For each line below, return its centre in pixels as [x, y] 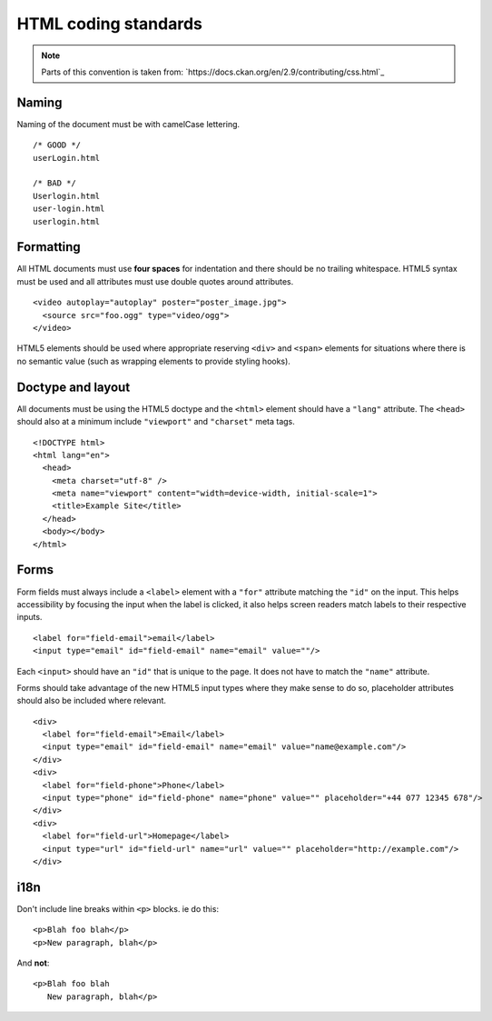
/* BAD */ [54, 183]
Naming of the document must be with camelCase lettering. [128, 124]
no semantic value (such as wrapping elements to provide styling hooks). [153, 361]
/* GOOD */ [57, 145]
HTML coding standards [110, 24]
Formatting [49, 247]
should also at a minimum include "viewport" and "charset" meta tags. [156, 422]
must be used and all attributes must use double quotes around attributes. [155, 281]
